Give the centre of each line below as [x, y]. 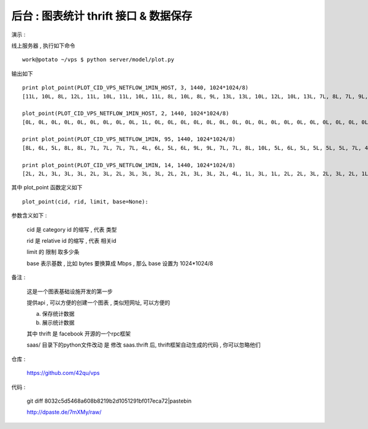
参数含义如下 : [29, 216]
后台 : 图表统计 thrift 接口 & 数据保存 [102, 16]
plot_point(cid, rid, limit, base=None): [85, 202]
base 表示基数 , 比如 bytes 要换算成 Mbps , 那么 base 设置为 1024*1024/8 [120, 263]
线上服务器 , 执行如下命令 [43, 45]
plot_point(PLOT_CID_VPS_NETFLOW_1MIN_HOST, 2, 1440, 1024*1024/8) [126, 113]
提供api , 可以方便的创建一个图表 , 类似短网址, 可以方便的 [98, 302]
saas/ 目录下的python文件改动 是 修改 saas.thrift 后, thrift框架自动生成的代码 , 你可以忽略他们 [144, 345]
